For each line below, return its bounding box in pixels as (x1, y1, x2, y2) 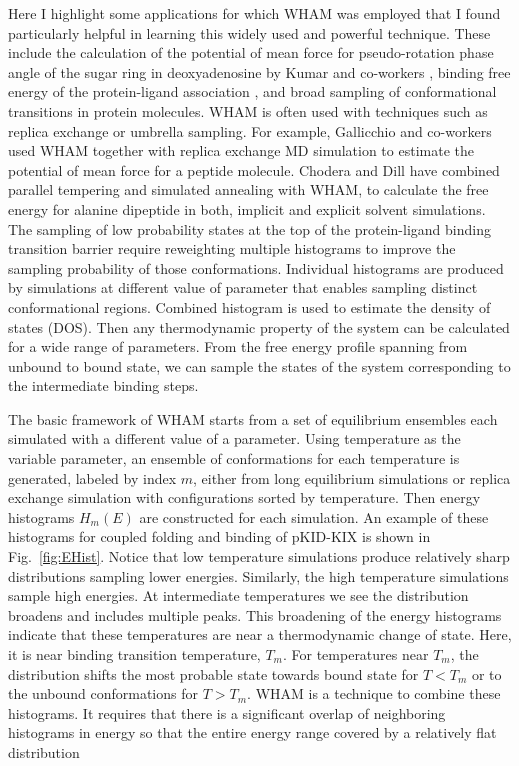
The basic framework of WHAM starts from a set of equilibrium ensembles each (8, 408, 498, 429)
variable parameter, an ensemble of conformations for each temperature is (8, 448, 460, 469)
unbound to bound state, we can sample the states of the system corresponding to (8, 355, 511, 376)
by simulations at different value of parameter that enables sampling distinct (8, 277, 478, 298)
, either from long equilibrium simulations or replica (193, 467, 511, 488)
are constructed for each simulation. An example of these (139, 506, 489, 527)
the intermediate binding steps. (8, 375, 199, 396)
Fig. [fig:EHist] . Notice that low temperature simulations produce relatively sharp (8, 546, 510, 567)
